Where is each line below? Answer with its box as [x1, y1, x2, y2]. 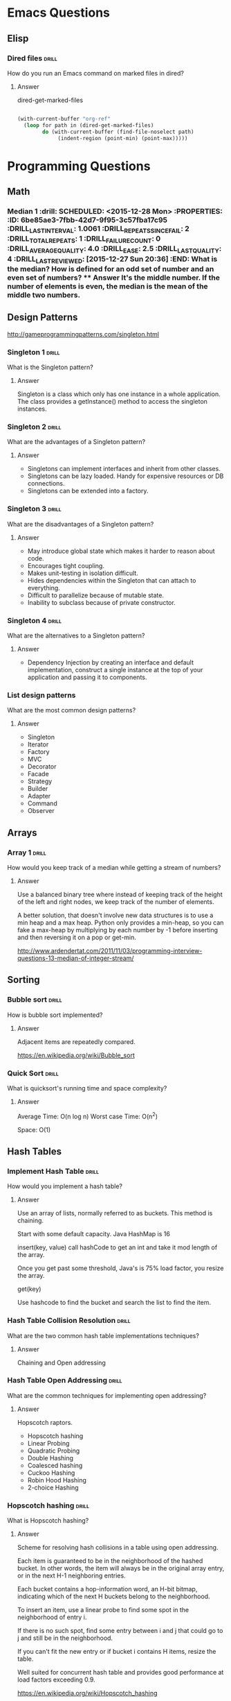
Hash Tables [7, 1145, 62, 1157]
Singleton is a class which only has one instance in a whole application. [17, 390, 221, 398]
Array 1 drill [7, 848, 47, 857]
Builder [27, 785, 48, 793]
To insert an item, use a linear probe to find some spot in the [17, 1606, 190, 1614]
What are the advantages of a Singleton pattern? [7, 438, 146, 446]
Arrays [7, 827, 37, 839]
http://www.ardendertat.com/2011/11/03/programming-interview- [17, 946, 203, 955]
